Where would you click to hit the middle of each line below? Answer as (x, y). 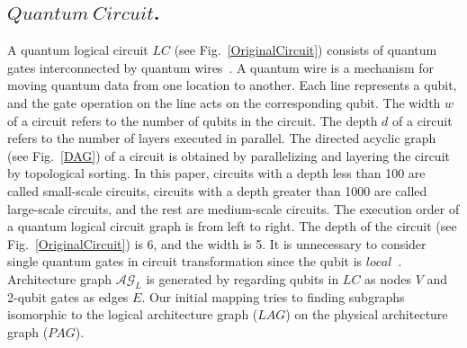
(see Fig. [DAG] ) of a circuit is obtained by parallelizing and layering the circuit (229, 155)
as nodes (388, 278)
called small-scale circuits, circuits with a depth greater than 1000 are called (217, 190)
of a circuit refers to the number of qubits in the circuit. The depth (193, 120)
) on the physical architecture (367, 314)
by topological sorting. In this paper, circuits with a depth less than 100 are (216, 173)
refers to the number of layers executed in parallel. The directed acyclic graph (222, 138)
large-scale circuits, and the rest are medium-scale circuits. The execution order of (233, 208)
